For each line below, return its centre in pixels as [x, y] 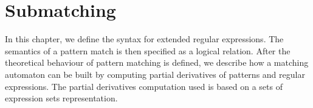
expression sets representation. [61, 98]
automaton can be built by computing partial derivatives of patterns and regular [155, 74]
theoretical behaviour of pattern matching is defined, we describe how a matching [157, 62]
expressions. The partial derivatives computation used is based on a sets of [144, 86]
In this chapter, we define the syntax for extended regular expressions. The [144, 39]
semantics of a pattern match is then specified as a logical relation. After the [148, 50]
